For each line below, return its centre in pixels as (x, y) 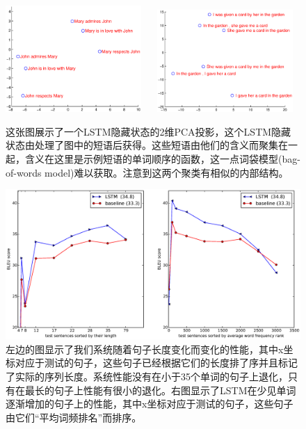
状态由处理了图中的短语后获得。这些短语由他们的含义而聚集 (142, 145)
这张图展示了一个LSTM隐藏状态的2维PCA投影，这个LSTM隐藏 (148, 131)
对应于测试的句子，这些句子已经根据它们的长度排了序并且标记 (156, 363)
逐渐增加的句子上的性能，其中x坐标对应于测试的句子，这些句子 (150, 404)
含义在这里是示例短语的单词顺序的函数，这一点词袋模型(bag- (162, 158)
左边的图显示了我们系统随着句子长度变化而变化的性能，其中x (145, 349)
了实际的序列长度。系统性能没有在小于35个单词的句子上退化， (147, 377)
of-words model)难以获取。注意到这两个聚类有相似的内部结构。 (147, 172)
